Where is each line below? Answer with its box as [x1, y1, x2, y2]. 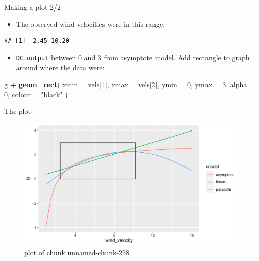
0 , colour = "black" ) [4, 89, 68, 99]
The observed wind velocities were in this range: [16, 18, 165, 29]
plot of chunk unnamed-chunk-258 [24, 247, 130, 257]
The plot [4, 106, 31, 116]
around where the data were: [16, 62, 105, 73]
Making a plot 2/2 [4, 2, 61, 12]
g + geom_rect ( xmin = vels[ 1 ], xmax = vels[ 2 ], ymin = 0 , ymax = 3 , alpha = [4, 79, 255, 90]
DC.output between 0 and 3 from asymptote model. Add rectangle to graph [16, 52, 250, 62]
